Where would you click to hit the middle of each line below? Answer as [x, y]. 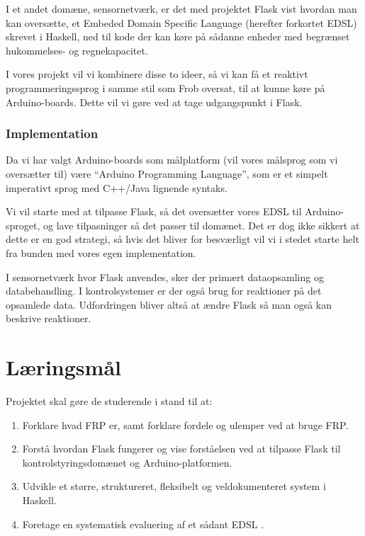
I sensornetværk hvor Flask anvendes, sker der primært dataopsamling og [165, 276]
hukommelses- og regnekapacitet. [77, 50]
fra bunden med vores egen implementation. [101, 252]
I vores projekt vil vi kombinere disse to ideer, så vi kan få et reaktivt [157, 74]
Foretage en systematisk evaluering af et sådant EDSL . [143, 524]
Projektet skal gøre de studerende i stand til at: [109, 401]
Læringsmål [63, 367]
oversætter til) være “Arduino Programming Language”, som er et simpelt [167, 173]
